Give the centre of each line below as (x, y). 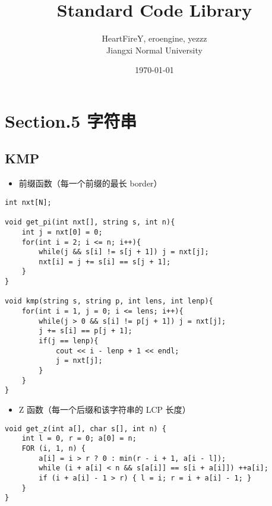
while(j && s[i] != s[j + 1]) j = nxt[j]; (124, 252)
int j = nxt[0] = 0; (62, 232)
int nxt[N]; (28, 202)
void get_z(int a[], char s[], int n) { (86, 428)
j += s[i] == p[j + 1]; (86, 331)
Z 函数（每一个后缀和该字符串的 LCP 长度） (105, 409)
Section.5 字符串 (71, 120)
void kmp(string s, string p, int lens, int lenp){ (109, 301)
